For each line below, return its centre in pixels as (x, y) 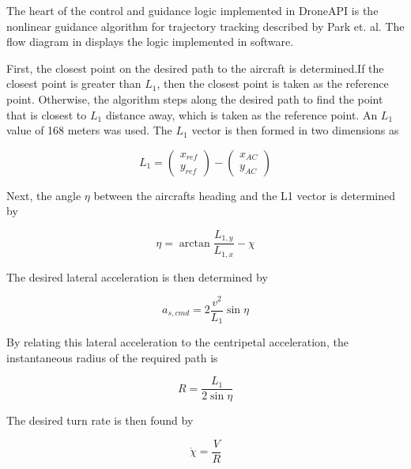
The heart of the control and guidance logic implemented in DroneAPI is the (192, 10)
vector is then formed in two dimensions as (295, 130)
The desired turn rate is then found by (100, 420)
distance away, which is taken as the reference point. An (241, 114)
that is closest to (47, 114)
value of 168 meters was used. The (89, 130)
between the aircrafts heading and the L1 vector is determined (245, 195)
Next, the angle (44, 195)
